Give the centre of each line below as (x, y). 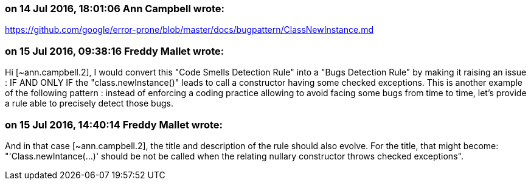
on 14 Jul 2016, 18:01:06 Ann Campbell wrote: (115, 9)
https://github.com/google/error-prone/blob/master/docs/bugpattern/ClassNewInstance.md (189, 30)
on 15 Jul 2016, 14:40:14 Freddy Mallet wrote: (114, 124)
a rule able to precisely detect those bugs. (89, 103)
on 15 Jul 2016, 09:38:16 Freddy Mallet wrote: (115, 51)
